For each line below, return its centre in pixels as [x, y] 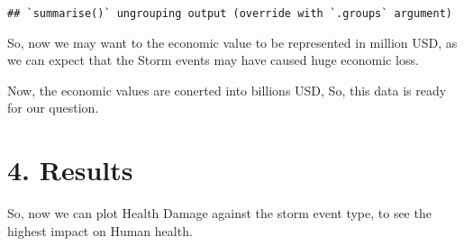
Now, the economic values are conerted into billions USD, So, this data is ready [227, 90]
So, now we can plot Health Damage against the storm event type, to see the [219, 213]
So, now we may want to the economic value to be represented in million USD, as [232, 42]
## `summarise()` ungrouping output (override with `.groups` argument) [230, 14]
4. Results [70, 170]
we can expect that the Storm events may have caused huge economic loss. [213, 60]
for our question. [53, 108]
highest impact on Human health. [100, 230]
